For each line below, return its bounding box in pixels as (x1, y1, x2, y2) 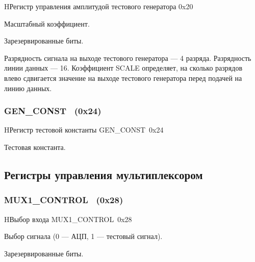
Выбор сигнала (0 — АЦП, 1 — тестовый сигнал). (4, 231, 163, 242)
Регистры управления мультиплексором (4, 166, 203, 182)
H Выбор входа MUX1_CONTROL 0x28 (4, 213, 132, 224)
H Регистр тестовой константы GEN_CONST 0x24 (4, 124, 164, 135)
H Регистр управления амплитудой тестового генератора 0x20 (4, 1, 193, 11)
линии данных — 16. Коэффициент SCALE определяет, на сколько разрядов (4, 62, 243, 73)
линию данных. (4, 82, 52, 93)
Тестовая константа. (4, 141, 66, 152)
